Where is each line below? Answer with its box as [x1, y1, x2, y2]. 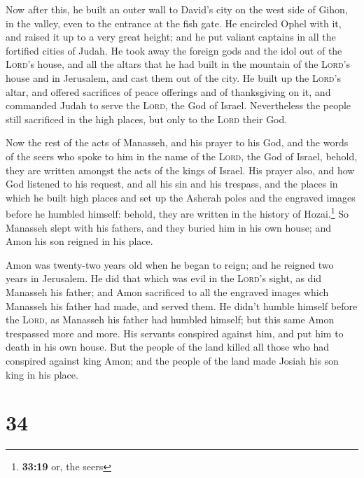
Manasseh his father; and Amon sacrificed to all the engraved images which [6, 284, 329, 299]
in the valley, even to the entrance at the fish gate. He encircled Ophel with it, [6, 15, 342, 30]
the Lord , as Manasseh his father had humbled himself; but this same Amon [6, 312, 335, 327]
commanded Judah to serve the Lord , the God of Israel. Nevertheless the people [6, 98, 351, 113]
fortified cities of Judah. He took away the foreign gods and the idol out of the [6, 43, 342, 57]
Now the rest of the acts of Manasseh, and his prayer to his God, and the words [6, 135, 349, 150]
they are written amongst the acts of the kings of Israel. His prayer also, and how [6, 162, 355, 177]
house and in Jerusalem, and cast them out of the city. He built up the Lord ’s [6, 70, 341, 85]
